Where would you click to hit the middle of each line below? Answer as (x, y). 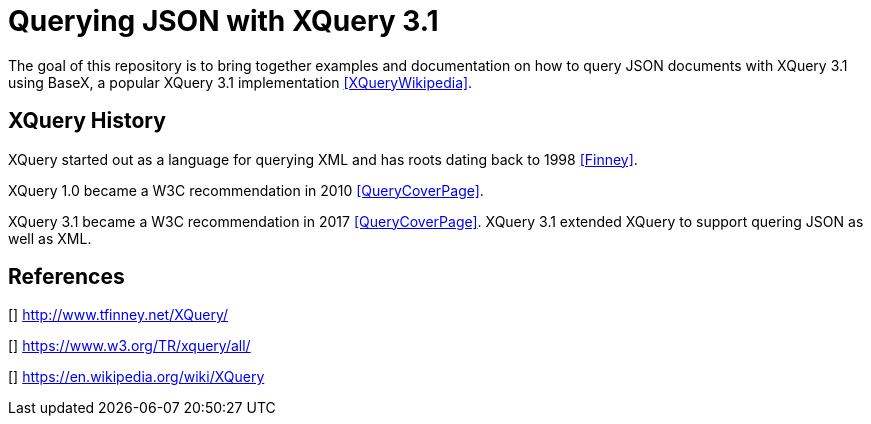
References (66, 277)
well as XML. (50, 238)
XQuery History (87, 121)
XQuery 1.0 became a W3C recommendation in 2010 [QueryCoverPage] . (246, 190)
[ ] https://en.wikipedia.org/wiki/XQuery (136, 377)
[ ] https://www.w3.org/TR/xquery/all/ (129, 346)
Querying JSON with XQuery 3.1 (223, 21)
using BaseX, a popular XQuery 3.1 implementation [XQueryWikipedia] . (240, 82)
